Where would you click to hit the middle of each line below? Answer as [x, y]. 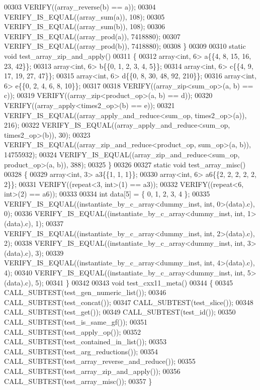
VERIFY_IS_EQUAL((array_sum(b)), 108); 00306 [85, 26]
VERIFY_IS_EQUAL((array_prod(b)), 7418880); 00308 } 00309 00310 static [125, 46]
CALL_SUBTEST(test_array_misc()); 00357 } [78, 381]
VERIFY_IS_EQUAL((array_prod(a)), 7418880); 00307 [92, 36]
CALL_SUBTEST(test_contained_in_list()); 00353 [85, 342]
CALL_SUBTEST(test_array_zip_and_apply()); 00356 [92, 371]
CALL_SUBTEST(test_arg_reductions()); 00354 [81, 351]
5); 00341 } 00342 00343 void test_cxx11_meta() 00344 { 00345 [134, 282]
